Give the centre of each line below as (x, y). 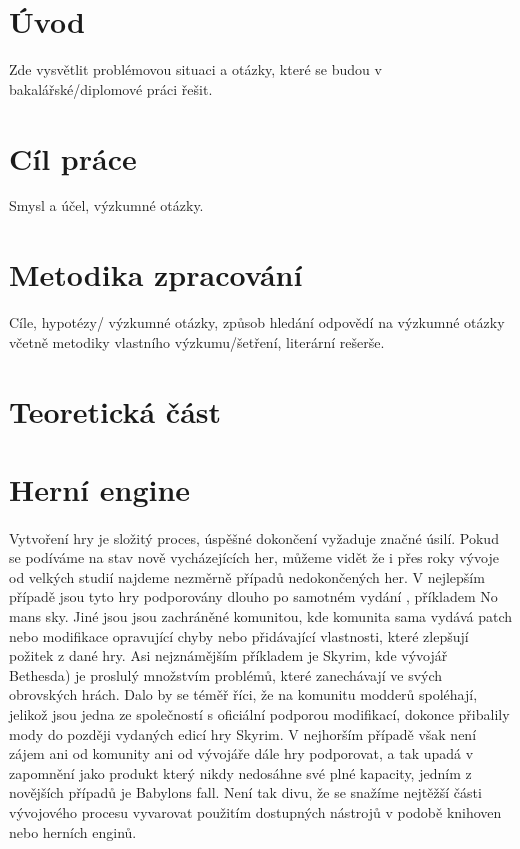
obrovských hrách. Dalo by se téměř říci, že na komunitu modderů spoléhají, (243, 694)
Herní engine (100, 488)
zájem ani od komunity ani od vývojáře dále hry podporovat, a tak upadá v (241, 753)
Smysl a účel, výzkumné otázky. (106, 205)
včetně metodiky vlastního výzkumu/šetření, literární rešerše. (197, 341)
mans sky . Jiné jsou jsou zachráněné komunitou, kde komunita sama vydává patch (261, 616)
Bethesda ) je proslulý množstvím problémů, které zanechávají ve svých (226, 674)
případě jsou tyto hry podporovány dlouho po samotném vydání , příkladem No (253, 596)
